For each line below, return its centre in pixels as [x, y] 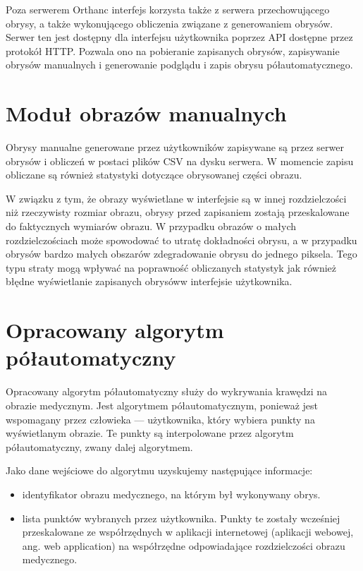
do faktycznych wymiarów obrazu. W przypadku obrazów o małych [151, 226]
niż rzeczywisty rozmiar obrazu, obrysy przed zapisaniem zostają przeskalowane [178, 212]
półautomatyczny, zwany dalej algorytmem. [99, 446]
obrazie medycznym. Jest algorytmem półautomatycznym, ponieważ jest [162, 405]
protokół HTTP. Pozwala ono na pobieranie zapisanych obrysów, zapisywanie [173, 50]
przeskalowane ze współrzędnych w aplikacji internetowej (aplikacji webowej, [188, 532]
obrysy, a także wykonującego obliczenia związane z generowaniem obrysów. [170, 23]
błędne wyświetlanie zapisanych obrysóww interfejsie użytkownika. [149, 281]
